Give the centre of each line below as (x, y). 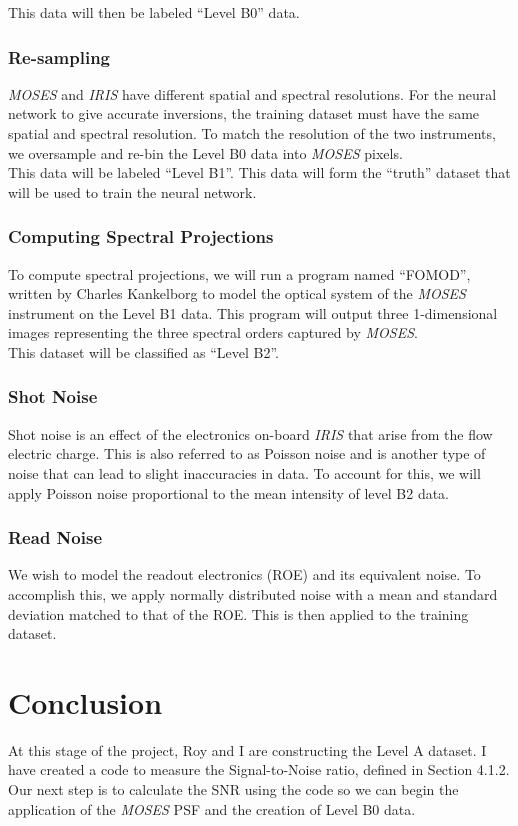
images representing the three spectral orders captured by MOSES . (213, 332)
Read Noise (55, 537)
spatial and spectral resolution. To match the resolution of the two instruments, (252, 133)
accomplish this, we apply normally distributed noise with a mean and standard (253, 593)
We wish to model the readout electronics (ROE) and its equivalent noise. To (244, 574)
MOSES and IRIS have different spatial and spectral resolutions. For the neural (252, 93)
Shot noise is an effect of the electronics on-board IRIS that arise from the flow (250, 433)
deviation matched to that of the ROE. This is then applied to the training (238, 613)
